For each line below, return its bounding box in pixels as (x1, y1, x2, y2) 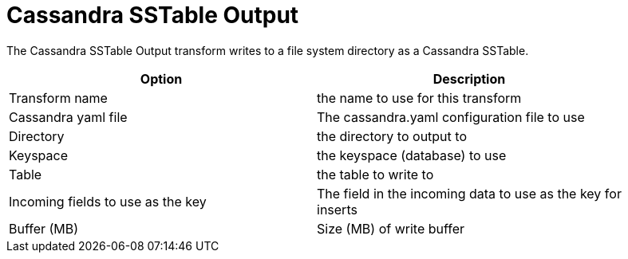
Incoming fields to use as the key (9, 193, 207, 210)
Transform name (9, 89, 108, 106)
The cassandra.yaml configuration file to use (317, 108, 585, 125)
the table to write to (317, 166, 434, 182)
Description (432, 70, 506, 87)
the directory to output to (317, 128, 467, 144)
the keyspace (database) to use (317, 147, 507, 163)
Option (140, 70, 183, 87)
